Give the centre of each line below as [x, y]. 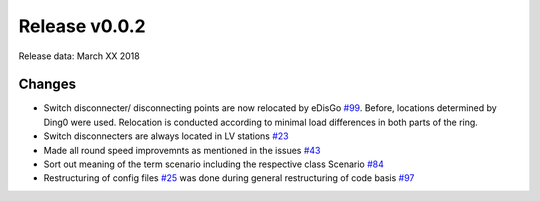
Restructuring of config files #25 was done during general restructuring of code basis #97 [229, 178]
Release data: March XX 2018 [79, 56]
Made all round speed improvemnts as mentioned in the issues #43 [182, 150]
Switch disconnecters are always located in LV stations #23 [166, 136]
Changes [47, 84]
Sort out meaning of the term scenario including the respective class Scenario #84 [214, 164]
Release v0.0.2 [82, 26]
